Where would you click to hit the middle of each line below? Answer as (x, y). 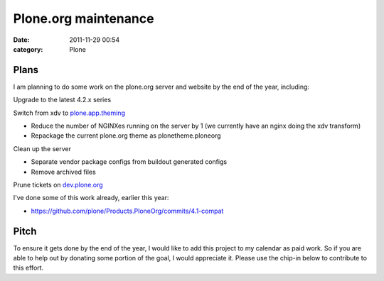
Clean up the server (42, 148)
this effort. (28, 268)
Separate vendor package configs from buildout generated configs (129, 162)
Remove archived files (63, 172)
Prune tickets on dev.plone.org (58, 184)
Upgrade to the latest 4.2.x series (62, 100)
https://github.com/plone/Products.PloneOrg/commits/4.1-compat (127, 211)
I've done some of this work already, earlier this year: (91, 198)
